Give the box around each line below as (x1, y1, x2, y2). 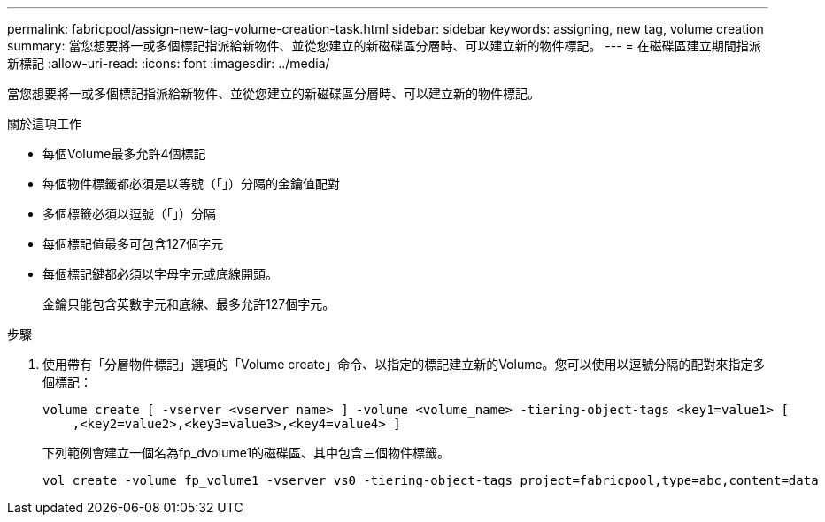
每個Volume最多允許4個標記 (42, 146, 206, 161)
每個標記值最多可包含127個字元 (42, 236, 224, 251)
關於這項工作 (7, 116, 81, 131)
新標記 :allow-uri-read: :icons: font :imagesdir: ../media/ (7, 56, 330, 71)
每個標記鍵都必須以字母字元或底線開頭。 (42, 266, 278, 281)
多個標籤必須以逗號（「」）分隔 (42, 206, 216, 221)
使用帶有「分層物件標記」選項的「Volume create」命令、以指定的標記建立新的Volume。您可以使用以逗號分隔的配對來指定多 (42, 357, 766, 372)
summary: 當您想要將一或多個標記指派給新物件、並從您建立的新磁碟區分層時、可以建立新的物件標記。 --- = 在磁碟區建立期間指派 (7, 38, 761, 53)
